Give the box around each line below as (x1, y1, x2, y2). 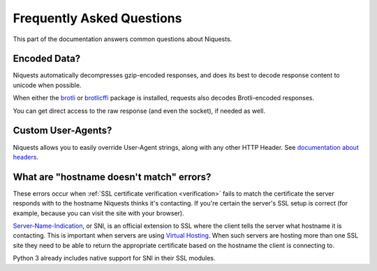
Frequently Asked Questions (13, 10, 182, 26)
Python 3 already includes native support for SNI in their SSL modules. (13, 254, 216, 263)
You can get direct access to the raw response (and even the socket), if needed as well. (13, 107, 265, 115)
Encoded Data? (13, 53, 81, 65)
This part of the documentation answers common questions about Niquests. (13, 35, 232, 43)
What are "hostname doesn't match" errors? (13, 171, 212, 183)
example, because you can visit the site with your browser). (13, 209, 184, 217)
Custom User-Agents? (13, 125, 112, 137)
